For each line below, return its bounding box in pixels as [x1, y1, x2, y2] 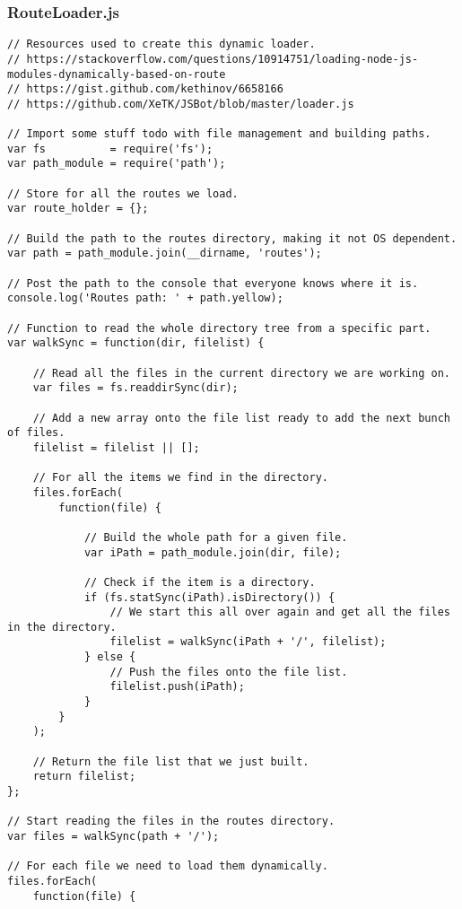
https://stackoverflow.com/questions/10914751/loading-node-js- [26, 52, 419, 66]
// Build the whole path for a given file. [83, 530, 348, 544]
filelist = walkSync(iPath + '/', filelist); [109, 635, 387, 649]
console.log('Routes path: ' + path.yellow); [7, 292, 283, 305]
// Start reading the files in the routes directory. [7, 815, 336, 828]
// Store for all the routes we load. [7, 187, 239, 200]
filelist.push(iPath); [109, 680, 245, 694]
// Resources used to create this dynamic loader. [7, 38, 316, 51]
